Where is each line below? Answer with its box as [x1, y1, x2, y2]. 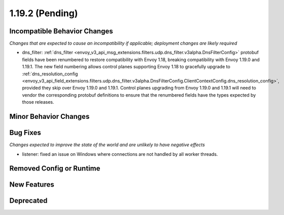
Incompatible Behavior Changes [9, 27, 114, 35]
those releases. [22, 99, 54, 105]
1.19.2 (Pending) [9, 8, 78, 19]
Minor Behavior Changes [9, 112, 90, 121]
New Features [9, 180, 54, 189]
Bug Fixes [9, 128, 42, 137]
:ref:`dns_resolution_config [22, 71, 78, 77]
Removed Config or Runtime [9, 164, 100, 173]
